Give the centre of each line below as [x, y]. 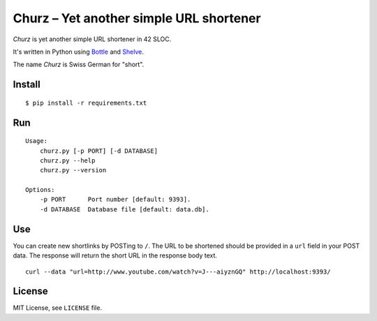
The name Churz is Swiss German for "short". [79, 65]
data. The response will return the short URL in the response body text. [115, 255]
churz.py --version [73, 170]
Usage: [37, 141]
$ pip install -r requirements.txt [86, 103]
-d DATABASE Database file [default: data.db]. [124, 209]
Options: [40, 190]
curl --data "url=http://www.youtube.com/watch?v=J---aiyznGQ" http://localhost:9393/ [178, 271]
